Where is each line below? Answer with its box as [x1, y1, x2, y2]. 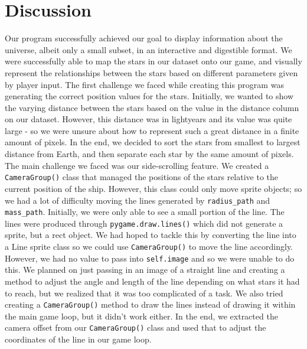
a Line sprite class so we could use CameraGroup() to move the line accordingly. [5, 240, 293, 253]
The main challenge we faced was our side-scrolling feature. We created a [5, 159, 269, 171]
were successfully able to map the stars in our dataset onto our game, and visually [5, 55, 302, 67]
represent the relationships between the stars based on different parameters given [5, 66, 298, 79]
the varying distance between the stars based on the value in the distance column [5, 101, 299, 113]
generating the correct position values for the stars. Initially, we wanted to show [5, 90, 294, 102]
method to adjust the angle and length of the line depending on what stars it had [5, 275, 300, 287]
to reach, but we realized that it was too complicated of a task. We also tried [5, 286, 283, 299]
